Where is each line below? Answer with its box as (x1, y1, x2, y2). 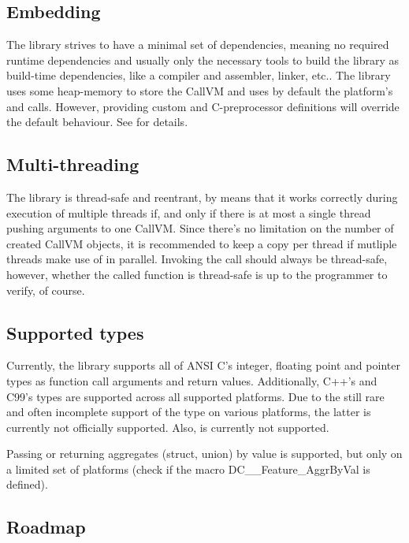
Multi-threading (6, 152, 139, 177)
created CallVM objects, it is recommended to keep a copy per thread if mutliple (6, 235, 397, 251)
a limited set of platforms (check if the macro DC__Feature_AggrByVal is (6, 460, 370, 477)
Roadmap (6, 515, 86, 539)
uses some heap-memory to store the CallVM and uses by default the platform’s (6, 82, 393, 99)
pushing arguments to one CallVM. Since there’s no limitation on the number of (6, 220, 394, 236)
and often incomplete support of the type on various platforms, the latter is (6, 404, 371, 420)
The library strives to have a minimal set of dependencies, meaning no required (6, 36, 389, 53)
